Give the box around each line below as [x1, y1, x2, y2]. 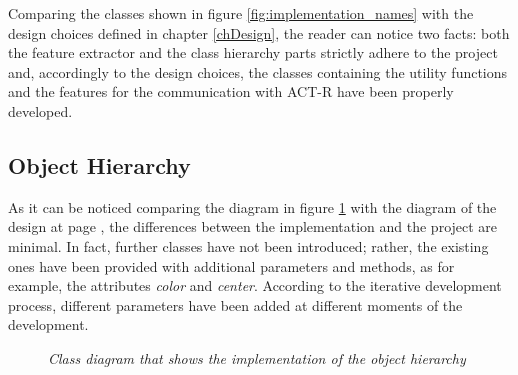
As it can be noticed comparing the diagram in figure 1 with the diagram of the [8, 196, 497, 217]
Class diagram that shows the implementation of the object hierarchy [48, 347, 466, 368]
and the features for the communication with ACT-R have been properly [8, 81, 454, 102]
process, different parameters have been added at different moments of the [8, 294, 463, 315]
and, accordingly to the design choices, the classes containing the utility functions [8, 61, 508, 82]
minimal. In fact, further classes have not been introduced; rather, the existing [8, 235, 489, 256]
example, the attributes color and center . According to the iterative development [8, 275, 502, 296]
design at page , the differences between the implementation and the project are [8, 216, 498, 237]
